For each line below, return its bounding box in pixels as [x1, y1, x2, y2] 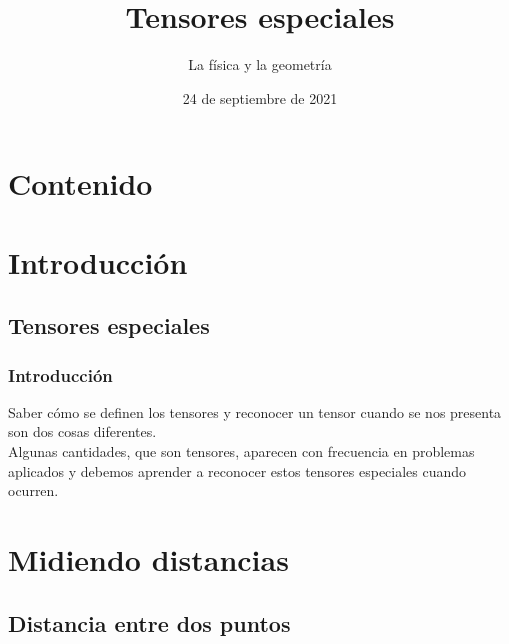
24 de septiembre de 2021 [182, 87, 338, 108]
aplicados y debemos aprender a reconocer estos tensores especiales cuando [8, 460, 467, 481]
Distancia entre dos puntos [8, 607, 291, 638]
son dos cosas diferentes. [8, 421, 157, 442]
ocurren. [8, 480, 59, 501]
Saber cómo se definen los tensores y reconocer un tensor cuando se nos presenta [8, 401, 502, 422]
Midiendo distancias [8, 539, 289, 580]
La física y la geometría [188, 54, 332, 75]
